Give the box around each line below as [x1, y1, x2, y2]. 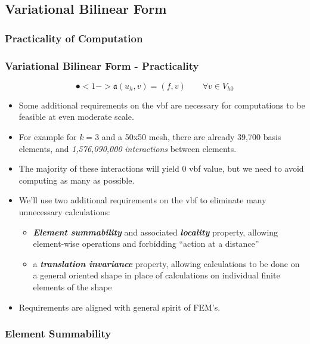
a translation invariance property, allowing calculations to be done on [33, 257, 300, 269]
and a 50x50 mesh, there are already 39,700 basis [101, 131, 281, 143]
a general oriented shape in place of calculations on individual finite [33, 269, 280, 281]
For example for [18, 131, 77, 143]
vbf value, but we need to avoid [189, 162, 304, 175]
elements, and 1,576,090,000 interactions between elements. [18, 142, 237, 154]
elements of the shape [33, 280, 112, 293]
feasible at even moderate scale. [18, 110, 134, 123]
